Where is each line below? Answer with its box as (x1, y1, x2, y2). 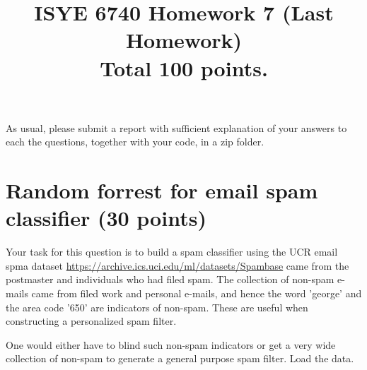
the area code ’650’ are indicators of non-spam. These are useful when (6, 299, 308, 314)
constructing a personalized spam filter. (6, 314, 177, 328)
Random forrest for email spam (6, 176, 318, 205)
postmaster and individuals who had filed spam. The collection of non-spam (6, 272, 334, 287)
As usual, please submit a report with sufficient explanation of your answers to (6, 120, 347, 135)
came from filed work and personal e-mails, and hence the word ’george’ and (31, 286, 362, 301)
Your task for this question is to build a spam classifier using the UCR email (6, 244, 338, 259)
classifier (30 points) (6, 203, 206, 232)
